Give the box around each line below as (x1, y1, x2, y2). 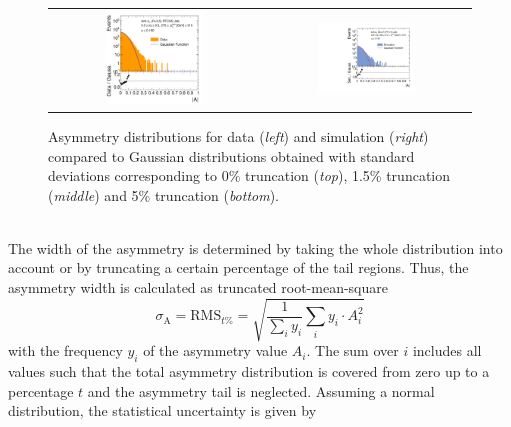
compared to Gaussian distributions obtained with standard (48, 145, 415, 166)
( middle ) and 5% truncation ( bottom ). (48, 184, 280, 205)
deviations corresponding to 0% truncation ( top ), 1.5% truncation (48, 165, 451, 186)
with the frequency (8, 340, 123, 361)
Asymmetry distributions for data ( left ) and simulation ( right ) (48, 125, 429, 146)
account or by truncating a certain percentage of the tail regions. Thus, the (8, 257, 469, 278)
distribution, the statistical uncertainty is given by (8, 400, 317, 421)
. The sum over (306, 340, 399, 361)
